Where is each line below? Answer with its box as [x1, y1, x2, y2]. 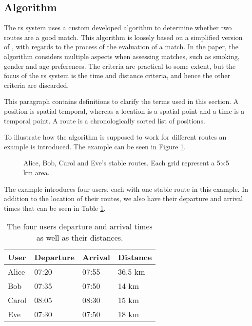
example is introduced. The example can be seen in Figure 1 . [4, 141, 186, 151]
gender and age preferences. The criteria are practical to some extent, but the [4, 61, 236, 71]
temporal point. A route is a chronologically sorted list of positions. [4, 115, 205, 125]
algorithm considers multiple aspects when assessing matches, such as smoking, [4, 51, 240, 61]
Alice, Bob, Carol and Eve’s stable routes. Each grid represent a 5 [23, 158, 220, 168]
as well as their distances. [36, 232, 123, 244]
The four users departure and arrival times [7, 221, 153, 232]
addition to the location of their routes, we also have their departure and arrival [4, 193, 243, 204]
